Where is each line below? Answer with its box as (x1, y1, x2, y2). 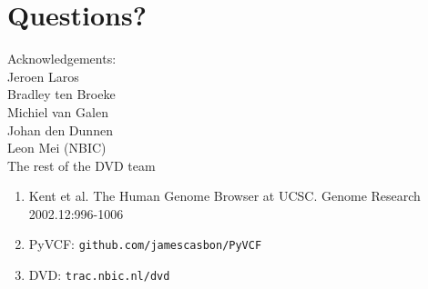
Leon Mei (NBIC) (7, 138, 107, 157)
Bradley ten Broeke (7, 85, 116, 104)
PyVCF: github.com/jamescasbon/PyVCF (28, 234, 262, 254)
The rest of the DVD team (7, 155, 156, 174)
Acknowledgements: (7, 49, 117, 68)
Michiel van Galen (7, 102, 108, 121)
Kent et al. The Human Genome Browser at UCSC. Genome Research (28, 186, 421, 205)
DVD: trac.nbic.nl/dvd (28, 265, 170, 284)
